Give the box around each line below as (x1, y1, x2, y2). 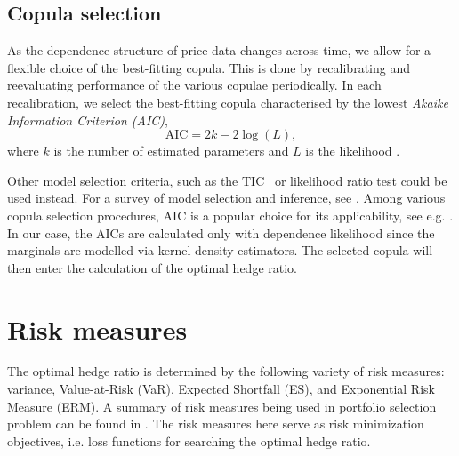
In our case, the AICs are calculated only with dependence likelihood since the (7, 223, 435, 242)
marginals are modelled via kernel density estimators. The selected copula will (7, 241, 433, 260)
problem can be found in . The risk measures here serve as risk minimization (7, 414, 424, 433)
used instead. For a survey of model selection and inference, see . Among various (7, 188, 446, 207)
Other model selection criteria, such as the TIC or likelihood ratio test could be (7, 171, 447, 189)
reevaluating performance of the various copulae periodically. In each (7, 76, 382, 94)
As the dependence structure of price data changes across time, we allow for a (7, 41, 431, 60)
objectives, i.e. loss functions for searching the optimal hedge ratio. (7, 431, 371, 450)
